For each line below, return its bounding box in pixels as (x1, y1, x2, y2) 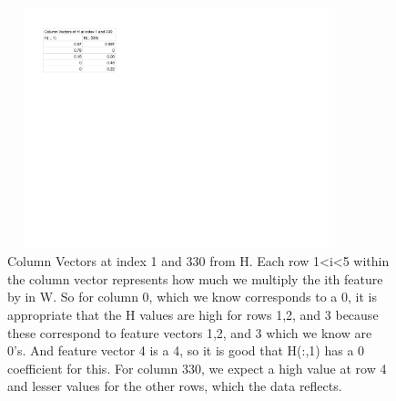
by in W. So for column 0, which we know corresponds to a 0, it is (7, 287, 377, 306)
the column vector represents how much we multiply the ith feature (7, 269, 383, 288)
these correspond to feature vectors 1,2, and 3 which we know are (7, 323, 372, 342)
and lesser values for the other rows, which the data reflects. (7, 376, 342, 396)
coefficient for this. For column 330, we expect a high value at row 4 (7, 358, 387, 377)
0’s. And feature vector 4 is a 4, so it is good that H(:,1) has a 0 (7, 341, 365, 360)
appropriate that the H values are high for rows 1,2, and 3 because (7, 304, 379, 324)
